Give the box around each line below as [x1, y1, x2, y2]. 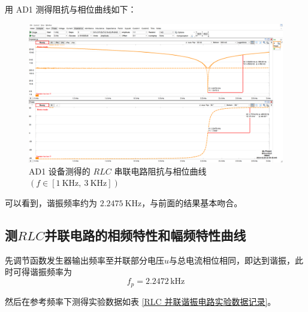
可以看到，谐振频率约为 [5, 197, 97, 209]
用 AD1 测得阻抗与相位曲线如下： [5, 3, 137, 15]
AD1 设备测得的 [29, 164, 90, 177]
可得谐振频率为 [13, 265, 72, 278]
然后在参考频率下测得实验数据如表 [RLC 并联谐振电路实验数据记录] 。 [5, 295, 276, 307]
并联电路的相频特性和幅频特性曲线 [44, 226, 246, 244]
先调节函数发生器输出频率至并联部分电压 [5, 253, 164, 266]
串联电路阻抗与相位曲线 [114, 164, 207, 177]
